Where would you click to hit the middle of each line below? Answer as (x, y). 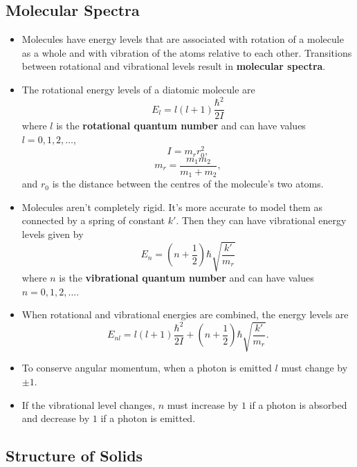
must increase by (203, 404)
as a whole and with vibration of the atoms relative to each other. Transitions (187, 52)
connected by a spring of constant (93, 220)
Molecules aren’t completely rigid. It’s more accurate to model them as (172, 207)
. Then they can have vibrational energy (261, 220)
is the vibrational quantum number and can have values (186, 277)
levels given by (53, 233)
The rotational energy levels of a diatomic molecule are (138, 89)
